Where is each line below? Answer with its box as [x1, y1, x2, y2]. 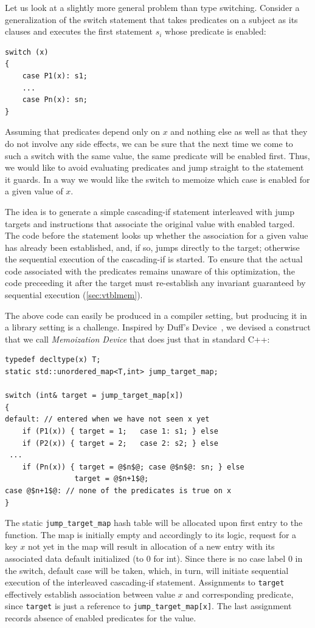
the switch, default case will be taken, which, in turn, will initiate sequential [5, 564, 289, 576]
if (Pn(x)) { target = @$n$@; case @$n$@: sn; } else [22, 462, 244, 471]
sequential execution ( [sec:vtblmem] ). [5, 288, 143, 301]
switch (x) [5, 47, 49, 56]
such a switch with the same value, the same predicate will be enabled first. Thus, [5, 149, 310, 162]
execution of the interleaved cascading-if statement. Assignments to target [5, 576, 285, 589]
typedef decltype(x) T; [5, 355, 101, 364]
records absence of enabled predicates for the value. [5, 612, 196, 624]
